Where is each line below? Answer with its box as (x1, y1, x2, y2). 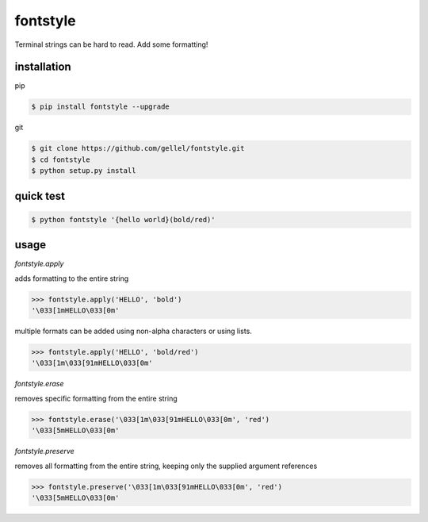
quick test (14, 189, 65, 202)
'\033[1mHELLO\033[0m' (31, 306, 120, 315)
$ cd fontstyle (31, 155, 90, 164)
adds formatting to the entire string (14, 274, 129, 283)
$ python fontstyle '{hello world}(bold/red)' (31, 215, 216, 224)
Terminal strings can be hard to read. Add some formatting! (14, 40, 208, 49)
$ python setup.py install (31, 167, 136, 175)
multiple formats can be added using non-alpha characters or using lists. (14, 326, 253, 336)
